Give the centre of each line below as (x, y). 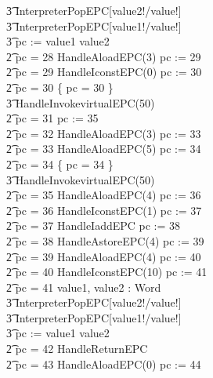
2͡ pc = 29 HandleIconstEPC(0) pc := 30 (104, 72)
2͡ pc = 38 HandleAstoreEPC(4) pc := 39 (105, 240)
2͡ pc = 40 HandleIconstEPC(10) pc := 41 (107, 272)
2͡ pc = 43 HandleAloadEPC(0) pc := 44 (104, 363)
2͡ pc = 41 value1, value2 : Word (84, 287)
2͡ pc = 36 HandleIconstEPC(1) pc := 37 (104, 210)
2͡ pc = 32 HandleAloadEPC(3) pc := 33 (104, 133)
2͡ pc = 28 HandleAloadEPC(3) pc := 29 (104, 56)
